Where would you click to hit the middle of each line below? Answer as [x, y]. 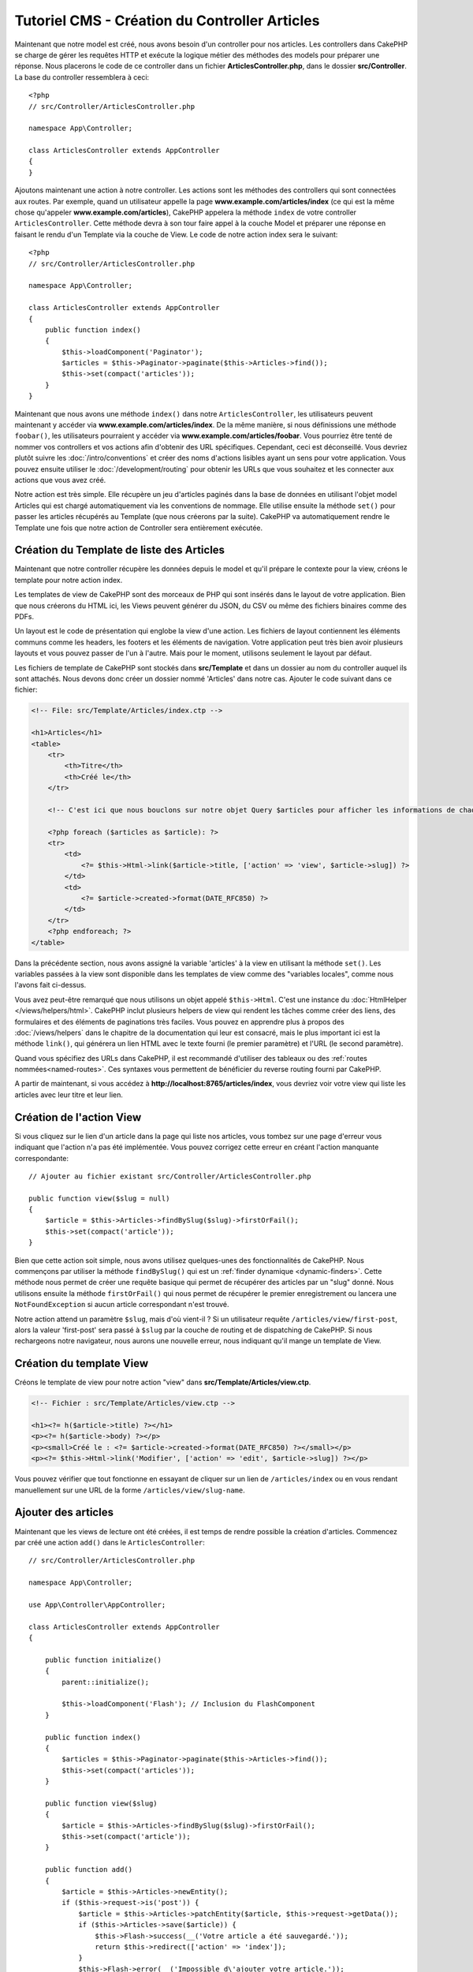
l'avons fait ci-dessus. [50, 985]
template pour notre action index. [69, 580]
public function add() [89, 1870]
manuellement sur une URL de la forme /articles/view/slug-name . [130, 1490]
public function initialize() [103, 1660]
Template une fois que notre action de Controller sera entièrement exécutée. [139, 528]
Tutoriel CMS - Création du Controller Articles [167, 21]
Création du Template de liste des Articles [119, 550]
